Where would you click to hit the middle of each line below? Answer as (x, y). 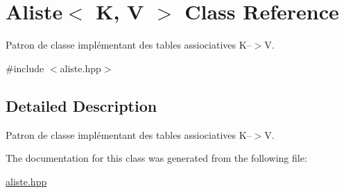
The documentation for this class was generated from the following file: (156, 158)
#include (25, 68)
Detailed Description (81, 105)
